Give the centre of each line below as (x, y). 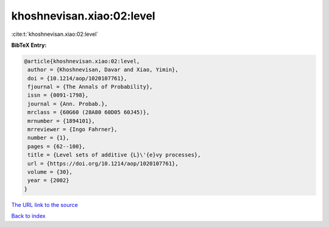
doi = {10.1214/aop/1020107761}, (77, 78)
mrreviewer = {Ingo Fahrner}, (73, 130)
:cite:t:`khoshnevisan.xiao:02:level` (55, 34)
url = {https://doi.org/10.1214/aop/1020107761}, (103, 163)
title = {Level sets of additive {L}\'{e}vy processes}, (114, 155)
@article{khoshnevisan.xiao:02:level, (82, 61)
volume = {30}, (50, 172)
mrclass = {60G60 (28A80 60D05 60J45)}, (89, 112)
